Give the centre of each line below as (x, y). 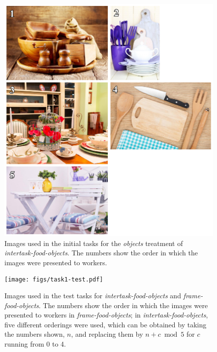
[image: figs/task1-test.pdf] (54, 280)
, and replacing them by (107, 334)
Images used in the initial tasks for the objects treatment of (94, 243)
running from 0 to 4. (35, 344)
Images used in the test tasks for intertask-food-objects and (93, 296)
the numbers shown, (35, 334)
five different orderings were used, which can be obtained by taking (106, 324)
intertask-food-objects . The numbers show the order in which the (101, 253)
